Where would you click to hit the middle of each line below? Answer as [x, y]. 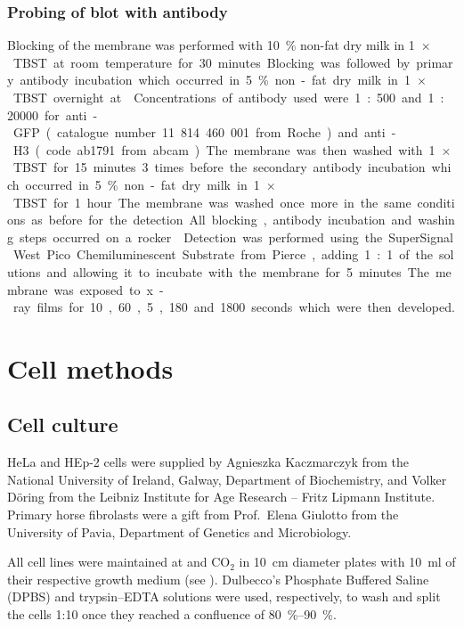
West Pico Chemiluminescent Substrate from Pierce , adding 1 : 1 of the [223, 254]
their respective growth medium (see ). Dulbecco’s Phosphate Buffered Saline [218, 579]
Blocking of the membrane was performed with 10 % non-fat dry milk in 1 [211, 45]
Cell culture [63, 425]
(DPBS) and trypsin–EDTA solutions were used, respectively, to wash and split [224, 596]
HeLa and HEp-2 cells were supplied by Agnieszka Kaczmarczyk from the [208, 462]
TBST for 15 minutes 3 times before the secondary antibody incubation [219, 167]
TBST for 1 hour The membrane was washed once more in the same [212, 202]
